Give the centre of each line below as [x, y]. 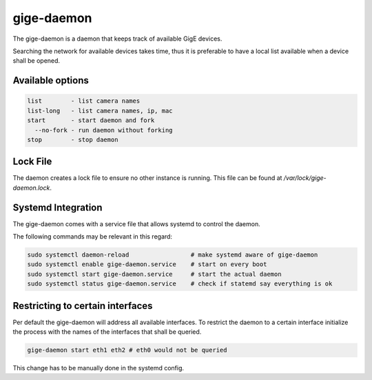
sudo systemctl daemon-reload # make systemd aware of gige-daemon [173, 255]
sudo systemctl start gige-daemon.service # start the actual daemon [154, 274]
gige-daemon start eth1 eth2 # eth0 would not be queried [127, 350]
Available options [51, 80]
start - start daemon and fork [91, 120]
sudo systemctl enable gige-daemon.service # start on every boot [147, 264]
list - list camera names [84, 101]
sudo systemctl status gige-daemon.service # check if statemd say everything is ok [180, 284]
